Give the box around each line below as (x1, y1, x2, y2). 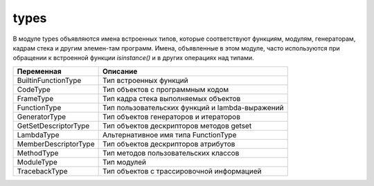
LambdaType (17, 130, 60, 140)
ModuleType (17, 157, 58, 167)
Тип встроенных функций (102, 75, 188, 85)
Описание (102, 66, 138, 76)
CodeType (17, 84, 51, 94)
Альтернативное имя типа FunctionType (102, 130, 237, 140)
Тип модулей (102, 157, 147, 167)
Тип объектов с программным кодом (102, 84, 229, 94)
